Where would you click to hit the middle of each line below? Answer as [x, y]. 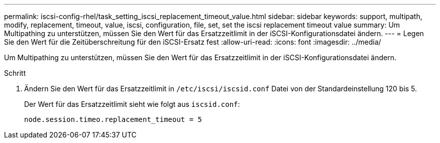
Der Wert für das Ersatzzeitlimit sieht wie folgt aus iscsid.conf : [132, 104]
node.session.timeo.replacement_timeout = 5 [113, 119]
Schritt [15, 73]
